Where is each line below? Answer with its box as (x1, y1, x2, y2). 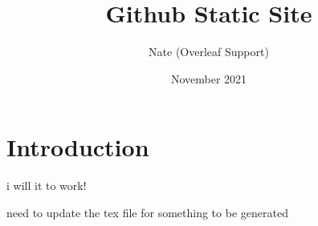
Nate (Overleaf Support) (149, 43, 269, 60)
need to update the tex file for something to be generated (6, 204, 288, 220)
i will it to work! (6, 177, 87, 194)
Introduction (6, 131, 149, 163)
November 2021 (170, 70, 247, 87)
